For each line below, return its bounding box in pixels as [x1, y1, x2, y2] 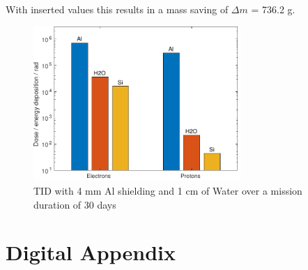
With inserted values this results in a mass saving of [6, 2, 229, 16]
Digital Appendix [6, 238, 176, 267]
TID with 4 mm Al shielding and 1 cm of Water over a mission [33, 183, 302, 197]
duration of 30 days [33, 197, 116, 211]
